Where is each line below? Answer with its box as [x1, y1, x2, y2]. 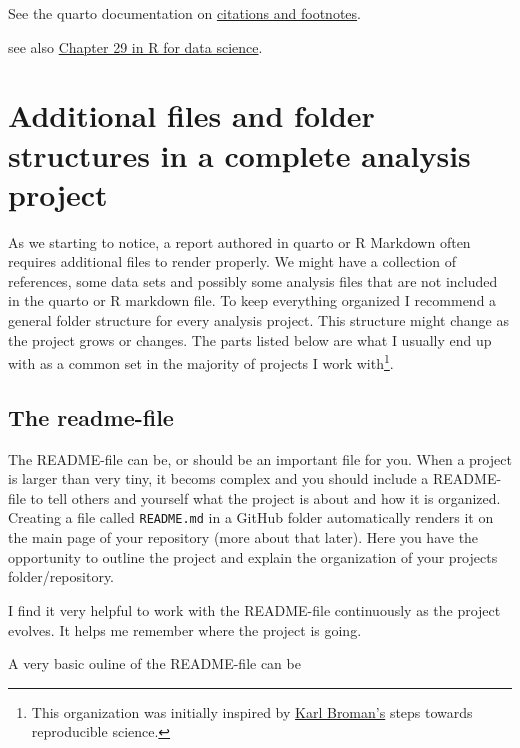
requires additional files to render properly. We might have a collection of [8, 251, 457, 272]
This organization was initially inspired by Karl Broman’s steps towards [31, 701, 473, 722]
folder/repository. [8, 566, 115, 587]
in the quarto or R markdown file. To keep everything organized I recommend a [8, 290, 497, 311]
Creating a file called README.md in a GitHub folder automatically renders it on [8, 507, 494, 528]
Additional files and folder [8, 95, 375, 136]
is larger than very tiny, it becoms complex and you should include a [8, 468, 429, 489]
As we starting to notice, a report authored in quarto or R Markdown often [8, 231, 471, 252]
